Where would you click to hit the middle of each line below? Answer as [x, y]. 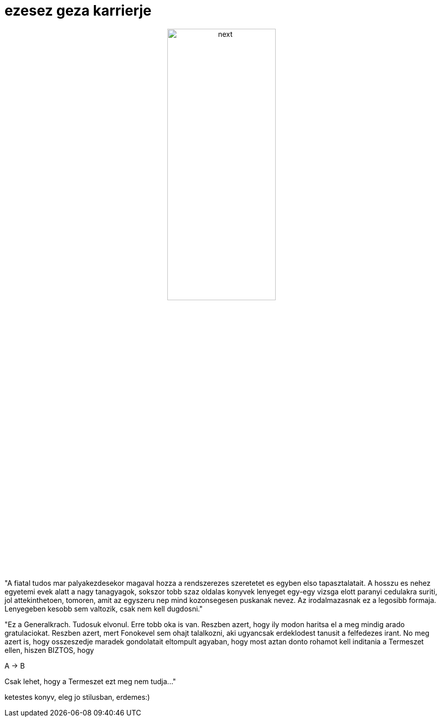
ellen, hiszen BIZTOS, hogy [49, 650]
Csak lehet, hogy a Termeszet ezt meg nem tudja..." [90, 681]
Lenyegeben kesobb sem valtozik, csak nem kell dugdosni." [104, 608]
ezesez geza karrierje [78, 11]
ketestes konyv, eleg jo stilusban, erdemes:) [77, 697]
